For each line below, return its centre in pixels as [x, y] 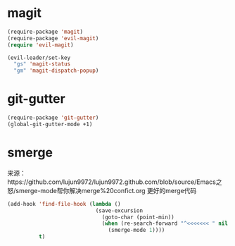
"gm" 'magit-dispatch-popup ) [56, 71]
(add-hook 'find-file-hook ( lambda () [64, 204]
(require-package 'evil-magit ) [53, 38]
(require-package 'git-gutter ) [53, 118]
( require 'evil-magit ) [40, 45]
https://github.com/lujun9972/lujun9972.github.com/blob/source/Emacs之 [115, 182]
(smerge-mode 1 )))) [136, 230]
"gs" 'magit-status [42, 64]
